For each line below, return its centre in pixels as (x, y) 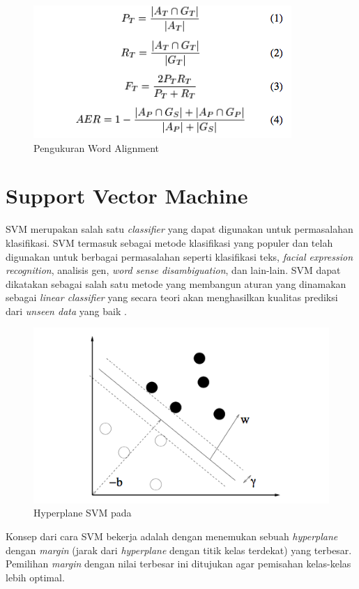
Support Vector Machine (127, 196)
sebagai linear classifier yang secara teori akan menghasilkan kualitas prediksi (172, 297)
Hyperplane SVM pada (83, 513)
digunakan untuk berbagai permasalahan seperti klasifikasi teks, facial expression (179, 256)
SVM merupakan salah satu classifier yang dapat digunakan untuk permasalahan (179, 229)
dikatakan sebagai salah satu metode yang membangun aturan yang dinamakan (176, 283)
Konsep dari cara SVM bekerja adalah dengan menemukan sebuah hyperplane (172, 536)
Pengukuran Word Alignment (96, 147)
